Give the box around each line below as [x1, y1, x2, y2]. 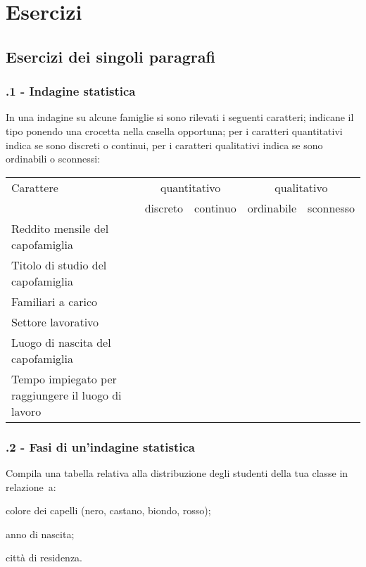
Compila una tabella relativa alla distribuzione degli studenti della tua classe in [6, 465, 348, 480]
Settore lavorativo [11, 313, 99, 330]
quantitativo [160, 179, 221, 196]
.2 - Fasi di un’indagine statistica [6, 438, 195, 455]
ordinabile [247, 199, 297, 216]
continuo [194, 199, 236, 216]
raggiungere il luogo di [11, 386, 122, 403]
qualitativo [274, 179, 328, 196]
